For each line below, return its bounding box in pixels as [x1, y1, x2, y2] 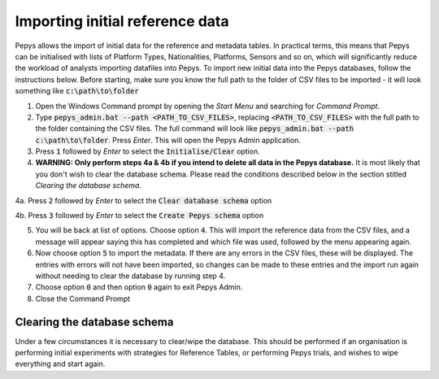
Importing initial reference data [15, 12, 229, 30]
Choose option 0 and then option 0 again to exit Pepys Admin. [35, 282, 243, 292]
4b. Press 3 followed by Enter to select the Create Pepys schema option [15, 211, 264, 220]
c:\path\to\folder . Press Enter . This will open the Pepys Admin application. [35, 135, 301, 145]
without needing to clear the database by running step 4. [35, 271, 226, 281]
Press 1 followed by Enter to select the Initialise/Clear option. [35, 146, 260, 156]
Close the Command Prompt [35, 294, 131, 303]
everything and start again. [15, 359, 106, 369]
